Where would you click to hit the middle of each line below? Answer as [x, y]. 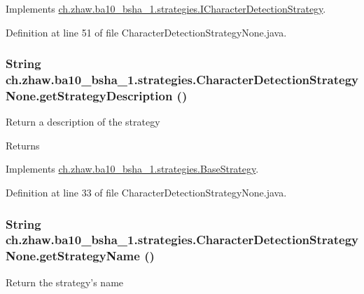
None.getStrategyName [73, 256]
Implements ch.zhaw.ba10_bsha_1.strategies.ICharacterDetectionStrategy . [166, 8]
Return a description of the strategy [83, 122]
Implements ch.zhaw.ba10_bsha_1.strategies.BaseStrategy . [132, 169]
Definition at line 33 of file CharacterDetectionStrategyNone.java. [146, 193]
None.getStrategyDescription [89, 95]
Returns [23, 145]
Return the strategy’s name [65, 282]
